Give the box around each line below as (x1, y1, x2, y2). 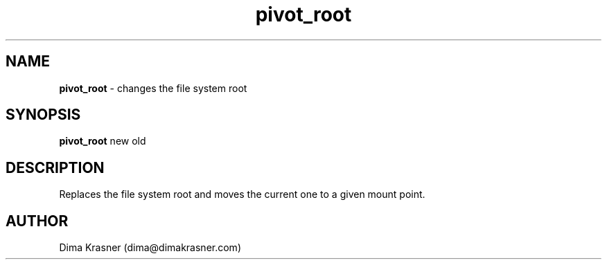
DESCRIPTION (6, 158, 105, 176)
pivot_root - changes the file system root (59, 82, 247, 94)
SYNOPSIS (6, 106, 81, 124)
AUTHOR (6, 212, 69, 230)
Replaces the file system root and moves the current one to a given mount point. (59, 188, 425, 201)
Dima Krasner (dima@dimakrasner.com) (59, 241, 241, 254)
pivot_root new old (59, 135, 146, 147)
